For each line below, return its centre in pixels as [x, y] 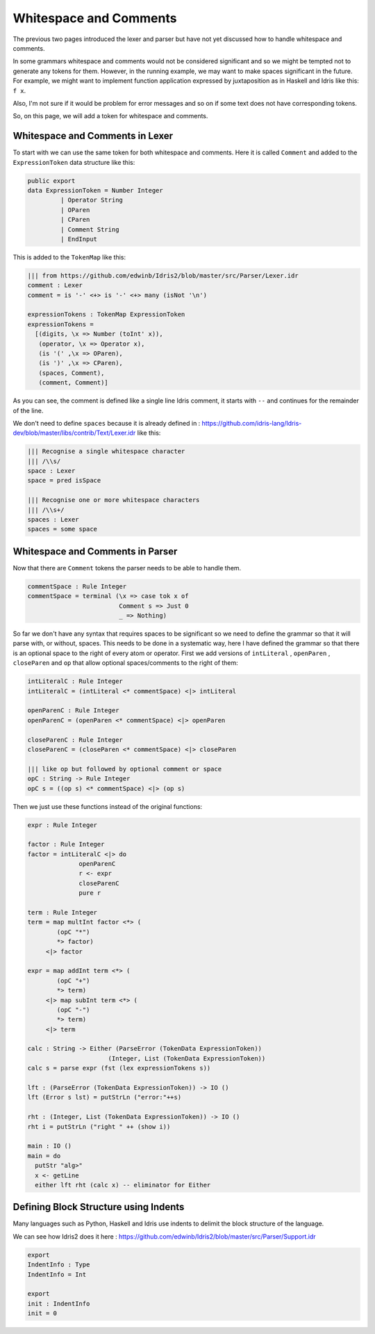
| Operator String [91, 200]
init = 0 [42, 1313]
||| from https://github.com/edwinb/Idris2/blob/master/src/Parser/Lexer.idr [163, 275]
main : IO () [50, 1146]
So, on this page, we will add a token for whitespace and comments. [110, 116]
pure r [90, 893]
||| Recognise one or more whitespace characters [114, 500]
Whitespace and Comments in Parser [95, 551]
